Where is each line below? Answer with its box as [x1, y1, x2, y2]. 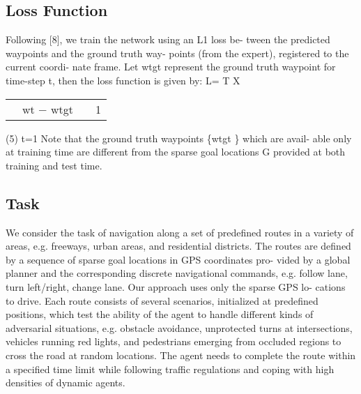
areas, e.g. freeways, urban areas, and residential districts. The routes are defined [6, 238, 351, 253]
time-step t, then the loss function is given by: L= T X [6, 73, 240, 87]
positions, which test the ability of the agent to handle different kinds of [6, 307, 314, 321]
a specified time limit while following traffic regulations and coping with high [6, 361, 335, 376]
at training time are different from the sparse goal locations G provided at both [6, 144, 346, 159]
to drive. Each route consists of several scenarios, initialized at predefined [6, 293, 318, 308]
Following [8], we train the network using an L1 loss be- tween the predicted [6, 32, 330, 47]
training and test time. [6, 158, 102, 172]
